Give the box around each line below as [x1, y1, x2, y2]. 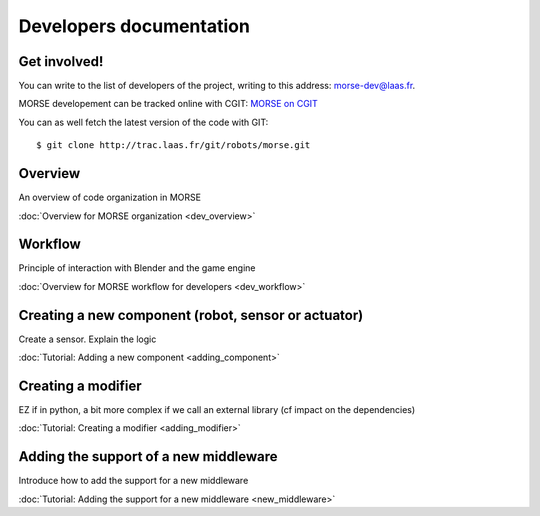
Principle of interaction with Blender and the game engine [18, 262, 256, 274]
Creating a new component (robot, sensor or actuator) [18, 306, 364, 324]
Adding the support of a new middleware [18, 448, 279, 465]
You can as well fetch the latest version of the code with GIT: [18, 116, 269, 128]
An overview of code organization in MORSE [18, 191, 202, 204]
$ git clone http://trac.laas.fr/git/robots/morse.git [36, 140, 311, 151]
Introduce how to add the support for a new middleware [18, 475, 249, 487]
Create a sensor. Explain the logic [18, 333, 157, 345]
